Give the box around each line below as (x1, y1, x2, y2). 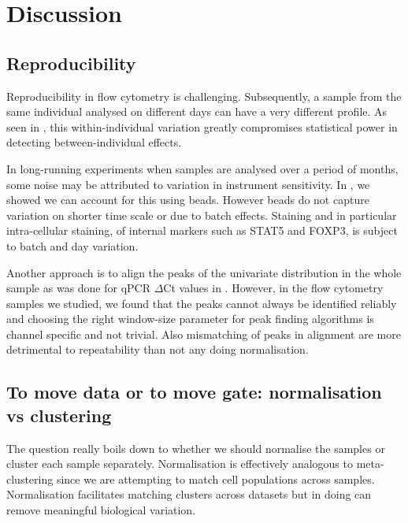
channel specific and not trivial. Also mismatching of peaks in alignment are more (6, 325, 401, 342)
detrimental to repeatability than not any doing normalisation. (6, 341, 309, 358)
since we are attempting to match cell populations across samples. (56, 470, 375, 487)
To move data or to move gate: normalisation (6, 380, 382, 404)
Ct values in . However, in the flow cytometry (163, 280, 384, 296)
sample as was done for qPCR (6, 280, 151, 296)
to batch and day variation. (6, 237, 139, 254)
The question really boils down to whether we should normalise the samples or (6, 440, 385, 456)
